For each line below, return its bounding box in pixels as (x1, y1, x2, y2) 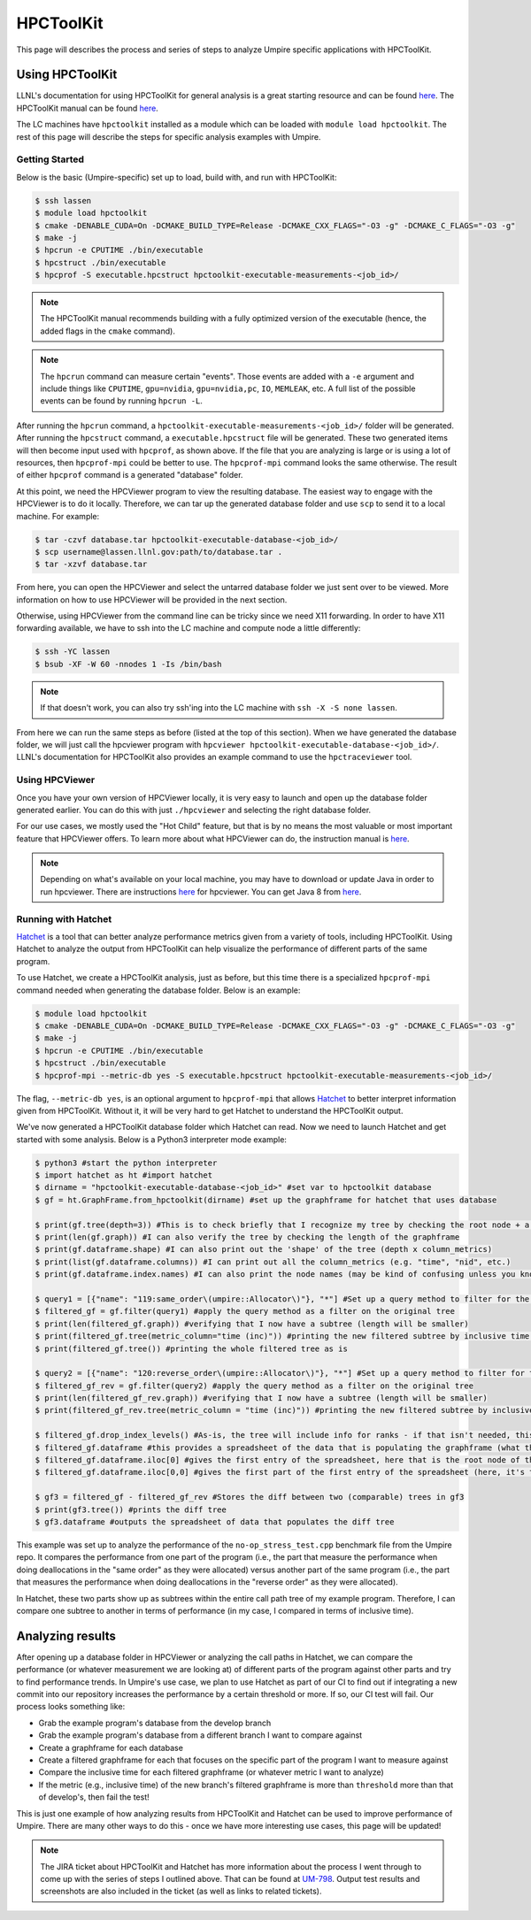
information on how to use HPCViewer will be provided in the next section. (16, 594, 288, 605)
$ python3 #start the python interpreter (35, 1157, 218, 1168)
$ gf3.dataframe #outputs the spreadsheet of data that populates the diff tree (35, 1517, 395, 1526)
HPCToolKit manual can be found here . (16, 103, 158, 113)
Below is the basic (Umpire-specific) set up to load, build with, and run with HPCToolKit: (16, 172, 337, 182)
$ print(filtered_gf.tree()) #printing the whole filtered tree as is (35, 1343, 349, 1354)
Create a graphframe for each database (38, 1742, 183, 1753)
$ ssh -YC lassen (35, 647, 111, 657)
